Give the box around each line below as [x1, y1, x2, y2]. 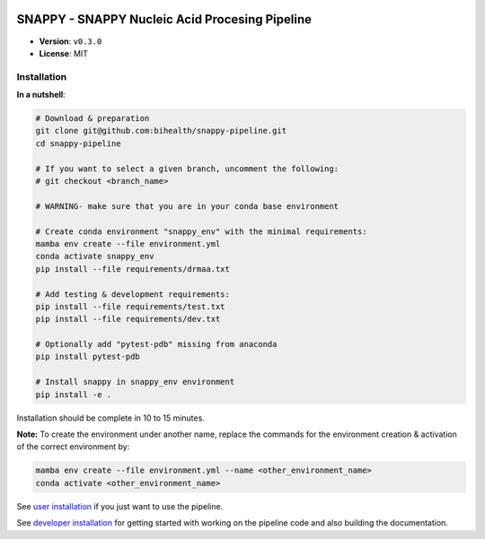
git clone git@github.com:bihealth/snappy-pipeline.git [35, 126, 287, 136]
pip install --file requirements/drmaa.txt [35, 264, 231, 274]
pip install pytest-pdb [35, 352, 141, 362]
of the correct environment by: [16, 441, 130, 452]
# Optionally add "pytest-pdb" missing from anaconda [35, 339, 278, 350]
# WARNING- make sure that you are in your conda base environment [35, 201, 339, 211]
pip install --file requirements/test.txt [35, 301, 225, 311]
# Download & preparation [35, 113, 150, 124]
